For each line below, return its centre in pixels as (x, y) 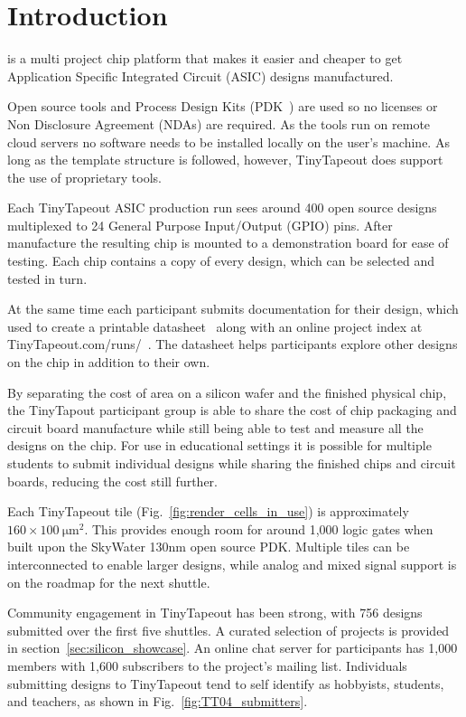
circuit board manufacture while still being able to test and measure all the (215, 427)
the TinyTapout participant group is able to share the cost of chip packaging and (232, 410)
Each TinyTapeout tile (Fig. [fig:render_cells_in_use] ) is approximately (208, 511)
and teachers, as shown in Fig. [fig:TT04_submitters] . (158, 701)
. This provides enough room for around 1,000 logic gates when (259, 528)
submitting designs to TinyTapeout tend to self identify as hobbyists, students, (226, 683)
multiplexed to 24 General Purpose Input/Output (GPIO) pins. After (200, 225)
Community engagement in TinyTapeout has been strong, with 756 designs (215, 613)
